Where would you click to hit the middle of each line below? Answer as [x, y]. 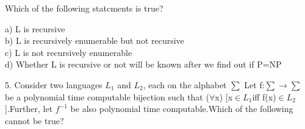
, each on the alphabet [185, 84]
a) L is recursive [35, 28]
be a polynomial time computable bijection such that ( [107, 96]
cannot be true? [34, 120]
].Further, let [29, 109]
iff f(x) [264, 96]
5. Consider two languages [54, 84]
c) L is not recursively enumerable [69, 52]
